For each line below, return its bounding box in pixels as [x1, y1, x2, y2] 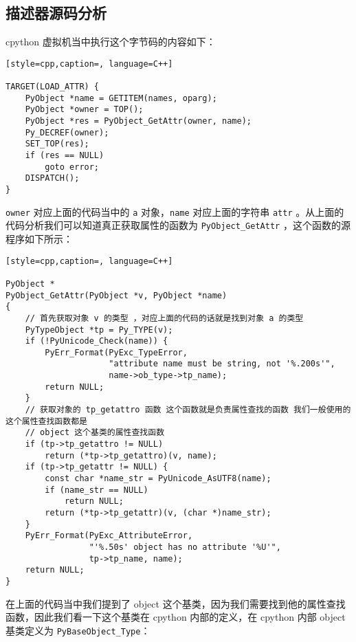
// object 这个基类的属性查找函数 [25, 428, 165, 438]
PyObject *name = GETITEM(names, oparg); [25, 93, 217, 103]
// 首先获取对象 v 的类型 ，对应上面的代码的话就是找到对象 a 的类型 [25, 313, 304, 323]
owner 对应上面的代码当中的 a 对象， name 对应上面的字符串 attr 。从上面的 [5, 204, 344, 219]
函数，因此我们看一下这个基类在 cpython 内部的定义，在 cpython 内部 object [5, 610, 346, 624]
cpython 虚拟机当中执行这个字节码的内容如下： [5, 34, 216, 49]
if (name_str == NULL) [45, 485, 148, 495]
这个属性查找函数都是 [5, 416, 87, 426]
